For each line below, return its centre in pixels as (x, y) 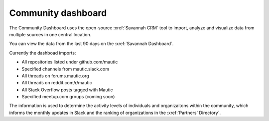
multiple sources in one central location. (50, 34)
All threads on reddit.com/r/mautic (57, 83)
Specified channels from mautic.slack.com (66, 69)
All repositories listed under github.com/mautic (70, 62)
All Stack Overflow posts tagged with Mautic (67, 90)
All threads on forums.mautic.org (55, 76)
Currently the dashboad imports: (43, 53)
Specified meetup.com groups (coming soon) (68, 97)
